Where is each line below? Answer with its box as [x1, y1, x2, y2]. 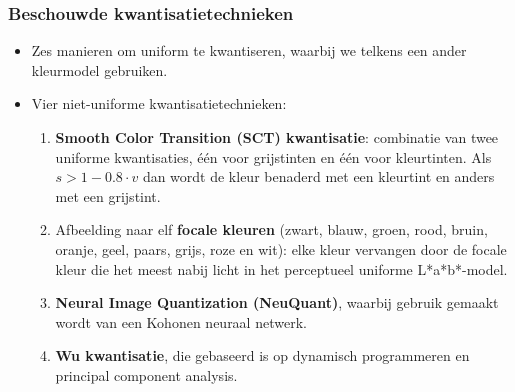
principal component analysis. [55, 364, 238, 385]
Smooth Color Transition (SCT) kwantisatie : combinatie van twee [55, 127, 499, 147]
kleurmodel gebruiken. [31, 59, 168, 80]
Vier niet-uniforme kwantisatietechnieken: [31, 93, 287, 114]
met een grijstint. [55, 185, 161, 206]
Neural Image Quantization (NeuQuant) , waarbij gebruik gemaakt [55, 292, 499, 313]
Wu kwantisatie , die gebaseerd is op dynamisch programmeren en [55, 345, 470, 366]
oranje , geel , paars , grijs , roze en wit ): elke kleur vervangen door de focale [55, 238, 507, 259]
